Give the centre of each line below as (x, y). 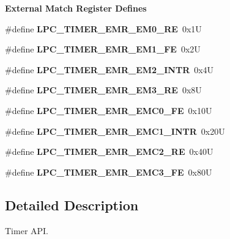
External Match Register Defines (76, 8)
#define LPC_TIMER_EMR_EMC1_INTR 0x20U (115, 131)
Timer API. (27, 230)
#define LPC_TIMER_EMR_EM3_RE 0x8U (103, 90)
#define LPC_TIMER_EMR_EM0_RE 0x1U (103, 28)
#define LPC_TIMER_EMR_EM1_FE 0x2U (103, 49)
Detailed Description (72, 205)
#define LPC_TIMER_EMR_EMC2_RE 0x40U (109, 152)
